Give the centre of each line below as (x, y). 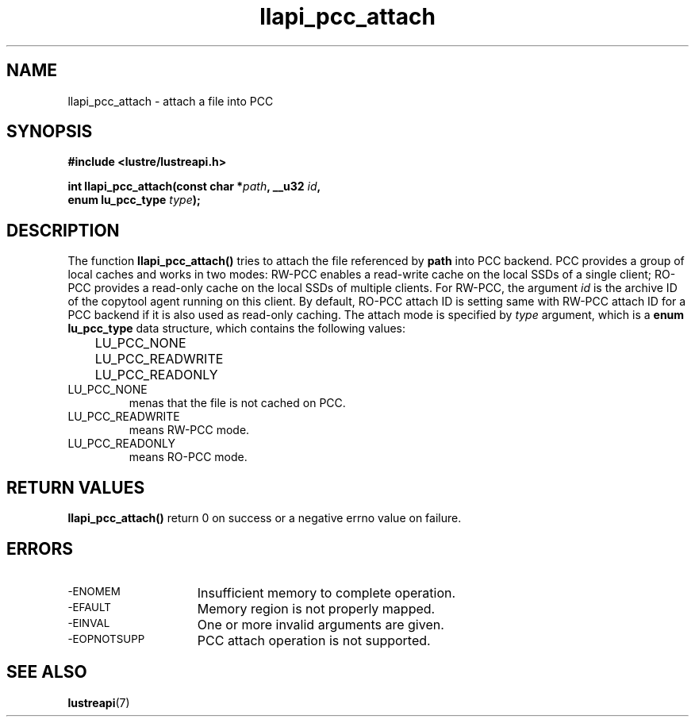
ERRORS (40, 548)
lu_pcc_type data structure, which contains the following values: (237, 329)
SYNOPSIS (50, 132)
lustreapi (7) (99, 702)
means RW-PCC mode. (189, 430)
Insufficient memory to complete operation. (326, 592)
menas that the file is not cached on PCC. (237, 403)
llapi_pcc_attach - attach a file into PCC (171, 101)
